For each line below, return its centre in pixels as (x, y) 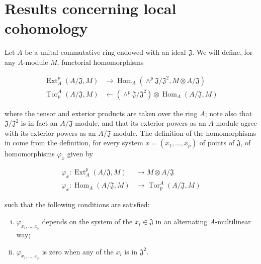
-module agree (235, 123)
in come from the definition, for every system (74, 143)
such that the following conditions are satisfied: (77, 204)
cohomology (46, 28)
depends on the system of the (87, 221)
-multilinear (233, 221)
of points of (217, 143)
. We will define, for (223, 52)
